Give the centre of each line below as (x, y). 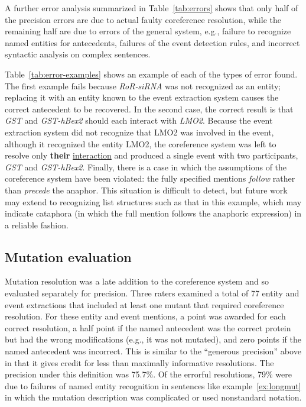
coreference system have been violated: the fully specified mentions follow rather (150, 178)
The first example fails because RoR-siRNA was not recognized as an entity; (143, 85)
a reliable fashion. (37, 225)
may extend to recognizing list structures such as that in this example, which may (153, 201)
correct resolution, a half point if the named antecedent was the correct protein (148, 327)
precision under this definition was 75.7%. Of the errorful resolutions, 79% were (149, 374)
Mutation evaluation (68, 256)
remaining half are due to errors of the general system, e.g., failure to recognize (148, 31)
